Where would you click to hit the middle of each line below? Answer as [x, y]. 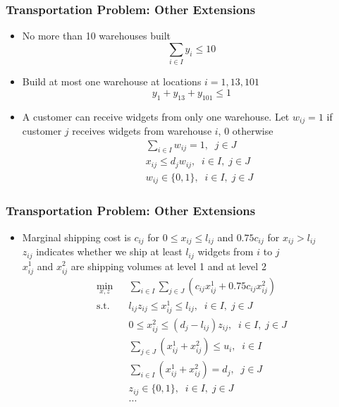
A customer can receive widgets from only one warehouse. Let [156, 116]
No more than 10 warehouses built [97, 36]
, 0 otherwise [246, 130]
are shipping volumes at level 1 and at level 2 [168, 266]
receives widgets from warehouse [142, 130]
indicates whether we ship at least [109, 251]
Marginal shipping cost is [76, 237]
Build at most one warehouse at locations [112, 81]
